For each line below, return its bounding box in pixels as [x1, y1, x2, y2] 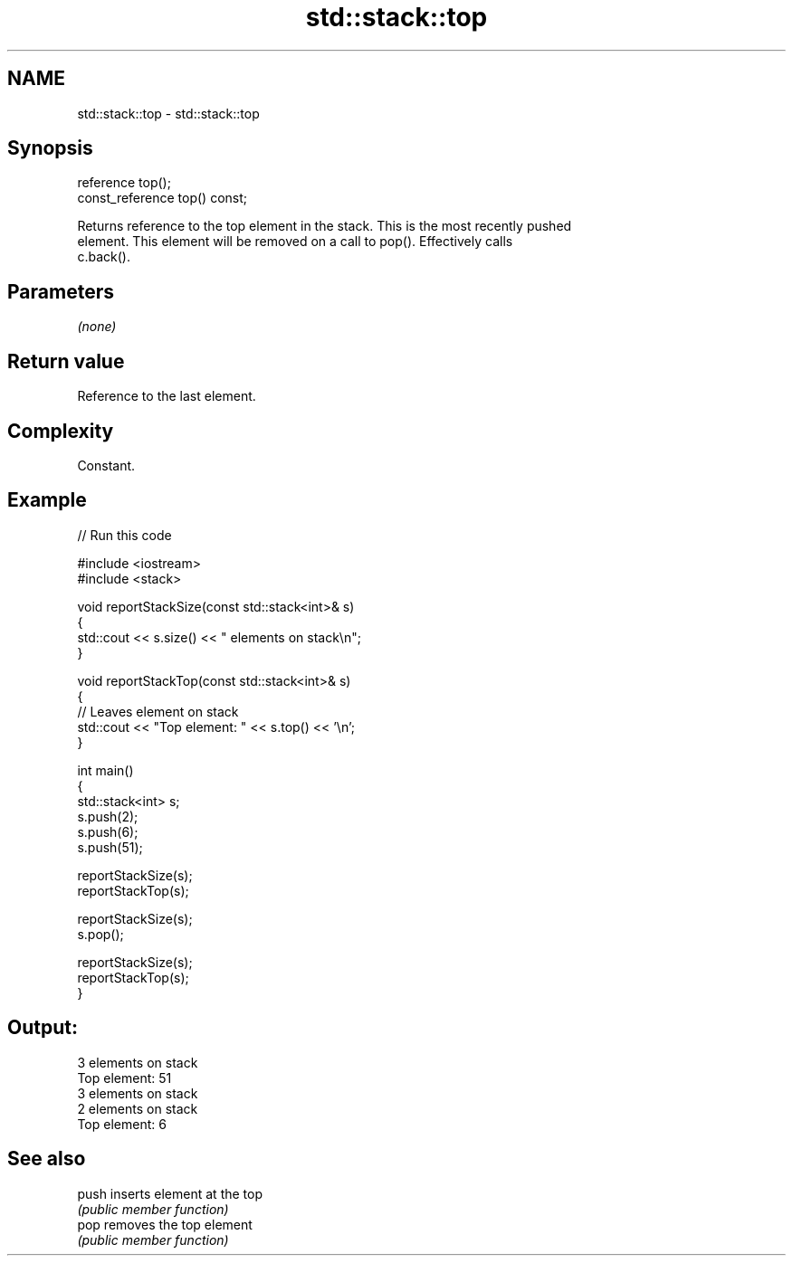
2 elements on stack [77, 1100, 198, 1116]
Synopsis [7, 137, 93, 160]
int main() [77, 762, 134, 778]
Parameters [7, 280, 114, 303]
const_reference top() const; [77, 190, 248, 206]
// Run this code [77, 527, 172, 543]
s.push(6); [77, 823, 139, 840]
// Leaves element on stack [77, 703, 239, 719]
